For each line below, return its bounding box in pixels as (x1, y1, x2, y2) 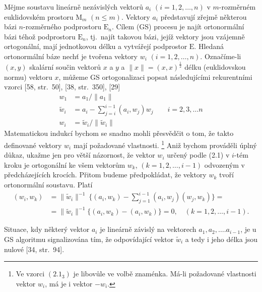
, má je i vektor (45, 278, 93, 288)
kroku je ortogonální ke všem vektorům (4, 159, 125, 170)
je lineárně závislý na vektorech (100, 224, 196, 234)
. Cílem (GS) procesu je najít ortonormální (111, 21, 244, 32)
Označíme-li (204, 51, 241, 61)
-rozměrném (219, 2, 256, 12)
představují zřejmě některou (160, 11, 247, 22)
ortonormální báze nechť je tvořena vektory (4, 51, 138, 61)
